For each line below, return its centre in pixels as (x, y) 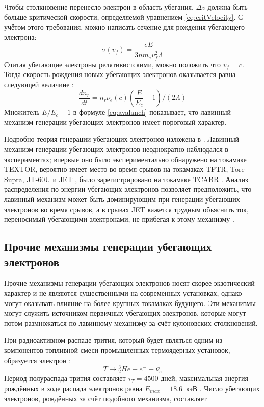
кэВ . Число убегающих (223, 388)
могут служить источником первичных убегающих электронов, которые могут (125, 313)
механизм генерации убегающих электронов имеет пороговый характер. (115, 122)
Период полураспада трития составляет (65, 378)
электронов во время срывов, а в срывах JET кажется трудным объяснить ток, (126, 209)
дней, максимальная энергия (204, 378)
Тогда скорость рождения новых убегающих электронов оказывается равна (120, 74)
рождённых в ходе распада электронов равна (73, 388)
